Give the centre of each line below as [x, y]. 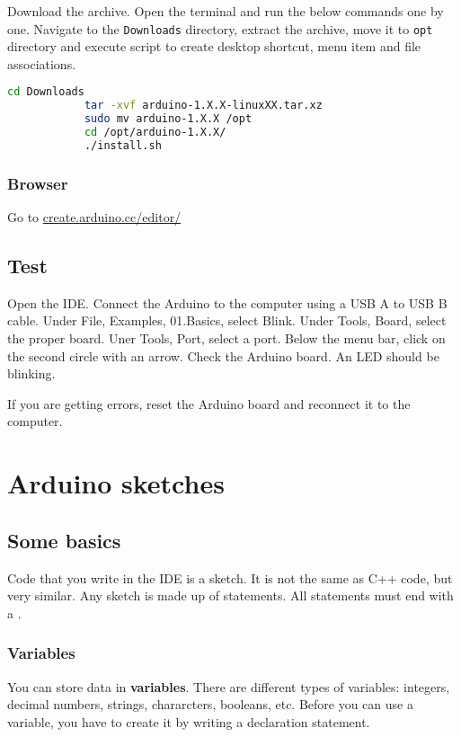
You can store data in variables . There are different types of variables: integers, [229, 686]
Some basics [64, 540]
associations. [42, 63]
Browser [38, 183]
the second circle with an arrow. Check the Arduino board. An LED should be [223, 355]
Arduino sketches [116, 483]
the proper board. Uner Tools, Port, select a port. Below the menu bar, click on [226, 338]
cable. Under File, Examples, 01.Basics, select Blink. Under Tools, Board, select [227, 320]
